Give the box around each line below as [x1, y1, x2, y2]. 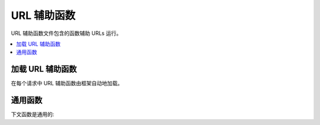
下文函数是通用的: [11, 111, 55, 118]
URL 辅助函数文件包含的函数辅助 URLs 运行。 [11, 30, 121, 37]
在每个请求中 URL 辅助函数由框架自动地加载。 [11, 80, 123, 87]
